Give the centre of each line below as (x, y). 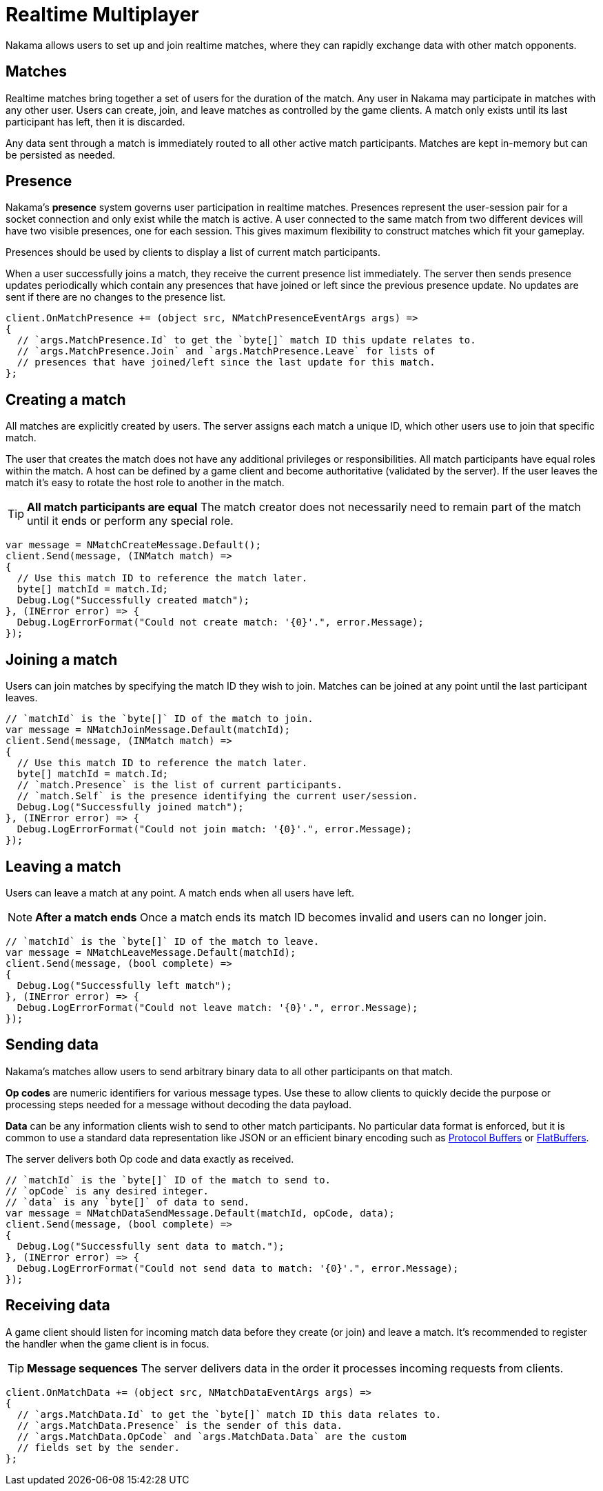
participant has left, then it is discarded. (95, 121)
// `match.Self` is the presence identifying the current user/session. (217, 796)
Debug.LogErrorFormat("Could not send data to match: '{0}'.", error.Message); (238, 1268)
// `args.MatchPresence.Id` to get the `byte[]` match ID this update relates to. (246, 340)
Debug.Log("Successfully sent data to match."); (151, 1246)
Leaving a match (63, 866)
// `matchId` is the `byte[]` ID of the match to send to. (168, 1180)
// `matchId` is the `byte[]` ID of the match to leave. (163, 941)
